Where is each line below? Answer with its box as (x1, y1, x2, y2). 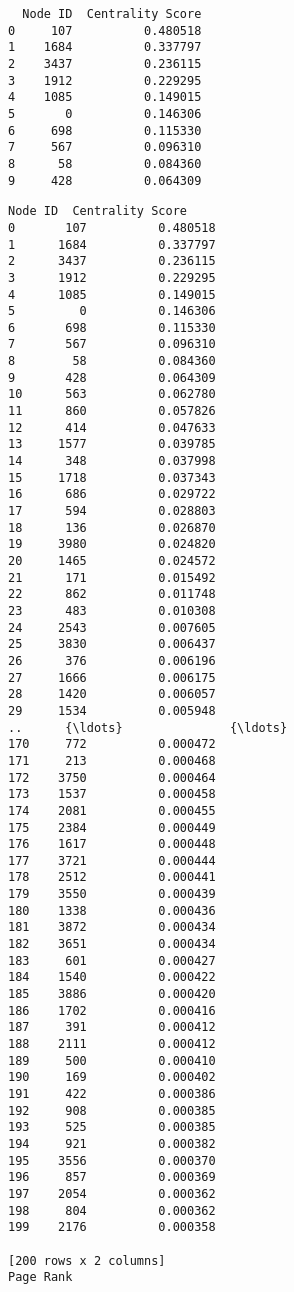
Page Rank (8, 1270, 73, 1285)
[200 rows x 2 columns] (8, 1253, 166, 1268)
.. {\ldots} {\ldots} (8, 720, 288, 735)
